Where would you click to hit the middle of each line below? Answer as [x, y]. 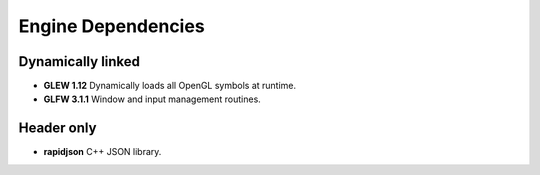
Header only [57, 128]
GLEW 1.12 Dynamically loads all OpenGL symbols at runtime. [170, 86]
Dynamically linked [79, 61]
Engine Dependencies [111, 26]
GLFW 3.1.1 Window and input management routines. [152, 99]
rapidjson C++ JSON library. [102, 152]
